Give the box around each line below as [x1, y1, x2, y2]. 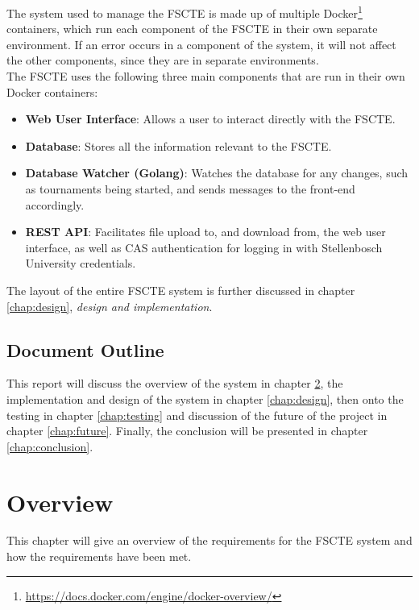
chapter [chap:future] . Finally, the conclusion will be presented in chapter [6, 422, 368, 439]
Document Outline [6, 337, 164, 362]
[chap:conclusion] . [6, 438, 93, 454]
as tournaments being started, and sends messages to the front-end [25, 181, 355, 197]
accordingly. [25, 196, 85, 213]
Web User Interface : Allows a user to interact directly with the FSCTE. [25, 110, 396, 127]
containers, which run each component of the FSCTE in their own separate [6, 20, 378, 37]
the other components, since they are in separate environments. [6, 52, 319, 68]
